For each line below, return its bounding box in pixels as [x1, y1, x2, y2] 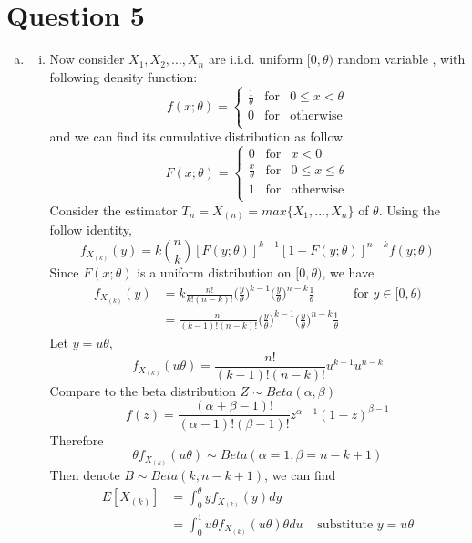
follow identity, [49, 220, 132, 239]
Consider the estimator [49, 200, 178, 219]
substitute [317, 517, 374, 531]
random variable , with [337, 49, 466, 68]
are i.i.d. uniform [208, 49, 303, 68]
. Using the [378, 200, 441, 219]
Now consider [49, 49, 125, 68]
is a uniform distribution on [137, 262, 292, 281]
